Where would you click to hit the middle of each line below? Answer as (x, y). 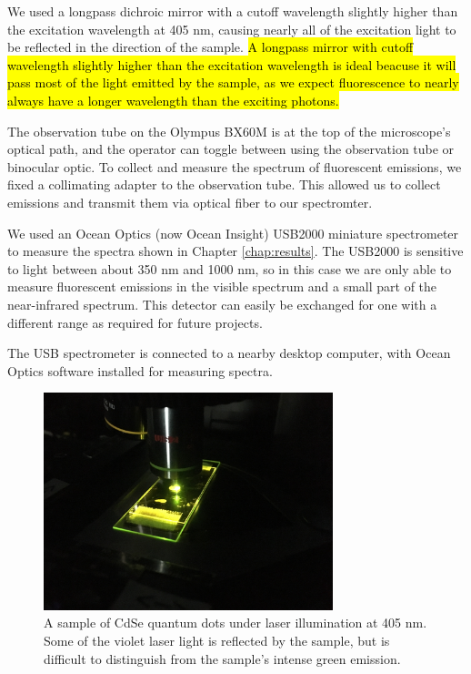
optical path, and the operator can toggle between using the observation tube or (231, 149)
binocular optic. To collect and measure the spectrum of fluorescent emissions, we (235, 166)
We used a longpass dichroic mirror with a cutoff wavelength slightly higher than (233, 11)
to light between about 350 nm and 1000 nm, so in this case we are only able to (230, 268)
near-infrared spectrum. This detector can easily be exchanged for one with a (222, 304)
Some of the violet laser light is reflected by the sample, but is (217, 640)
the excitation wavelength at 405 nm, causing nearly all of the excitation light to (232, 29)
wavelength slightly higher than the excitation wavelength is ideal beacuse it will (232, 64)
